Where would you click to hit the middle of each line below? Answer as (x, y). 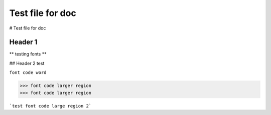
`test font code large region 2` (50, 106)
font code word (28, 73)
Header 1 (23, 42)
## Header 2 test (27, 63)
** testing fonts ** (28, 54)
